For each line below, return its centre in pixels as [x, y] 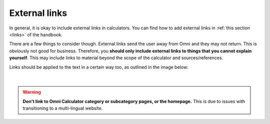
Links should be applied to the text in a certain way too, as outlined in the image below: [99, 67]
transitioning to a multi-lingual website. [63, 108]
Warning [32, 92]
